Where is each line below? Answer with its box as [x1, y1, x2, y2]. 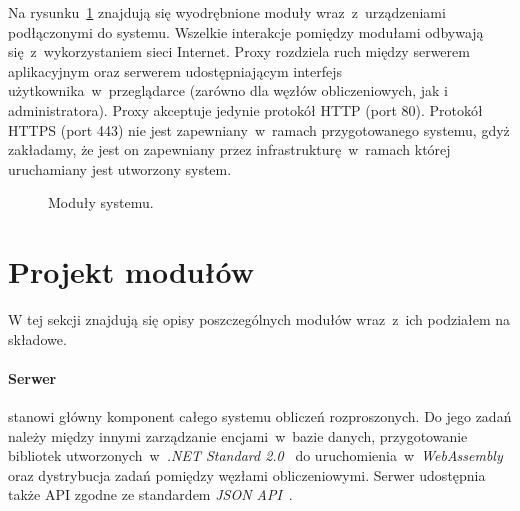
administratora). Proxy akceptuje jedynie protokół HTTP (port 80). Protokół [8, 99, 483, 120]
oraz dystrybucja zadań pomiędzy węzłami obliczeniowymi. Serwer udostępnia [8, 464, 486, 485]
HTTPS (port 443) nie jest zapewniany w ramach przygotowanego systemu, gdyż [8, 119, 510, 140]
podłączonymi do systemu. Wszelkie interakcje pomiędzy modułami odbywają [8, 21, 484, 42]
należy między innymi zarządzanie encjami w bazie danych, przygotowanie [8, 425, 468, 446]
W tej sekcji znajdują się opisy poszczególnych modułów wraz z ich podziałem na [8, 309, 511, 330]
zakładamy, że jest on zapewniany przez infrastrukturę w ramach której [8, 139, 451, 160]
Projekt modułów [8, 251, 255, 292]
